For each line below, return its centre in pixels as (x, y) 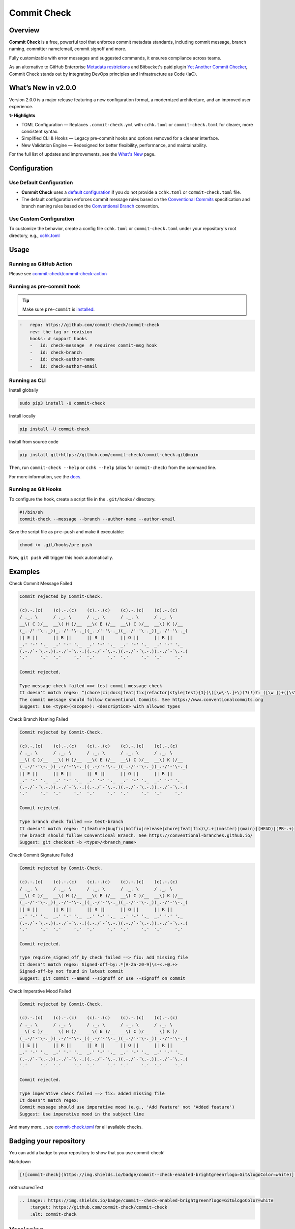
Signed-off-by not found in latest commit (71, 971)
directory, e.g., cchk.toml (34, 235)
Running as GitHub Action (41, 264)
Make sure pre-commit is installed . (59, 309)
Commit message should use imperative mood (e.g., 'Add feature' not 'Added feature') (127, 1107)
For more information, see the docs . (45, 476)
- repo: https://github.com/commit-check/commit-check (89, 325)
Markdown (20, 1162)
